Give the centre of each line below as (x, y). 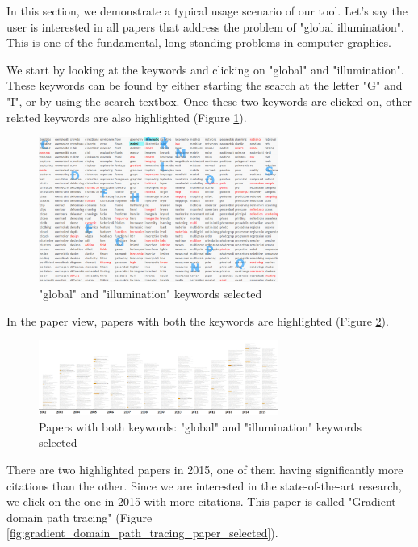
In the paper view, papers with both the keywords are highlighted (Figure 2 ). (198, 320)
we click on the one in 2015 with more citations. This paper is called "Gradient (201, 501)
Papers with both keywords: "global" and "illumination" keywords (200, 426)
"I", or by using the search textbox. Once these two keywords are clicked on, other (209, 101)
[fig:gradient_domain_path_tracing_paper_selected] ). (142, 533)
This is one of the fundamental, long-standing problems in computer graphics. (199, 42)
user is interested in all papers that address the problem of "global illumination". (205, 26)
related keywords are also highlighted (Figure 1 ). (127, 117)
